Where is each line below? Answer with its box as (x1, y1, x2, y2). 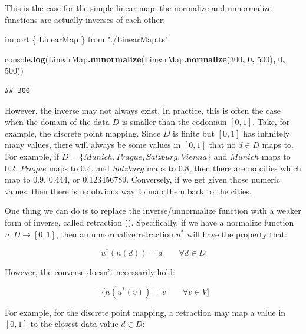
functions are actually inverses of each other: (5, 13, 166, 25)
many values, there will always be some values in (5, 138, 181, 151)
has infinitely (243, 127, 290, 139)
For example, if (5, 150, 60, 162)
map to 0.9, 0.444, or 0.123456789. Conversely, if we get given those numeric (5, 173, 280, 186)
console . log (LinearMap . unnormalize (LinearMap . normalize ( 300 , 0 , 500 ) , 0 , (5, 52, 285, 65)
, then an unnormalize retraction (55, 227, 174, 240)
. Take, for (252, 115, 290, 128)
